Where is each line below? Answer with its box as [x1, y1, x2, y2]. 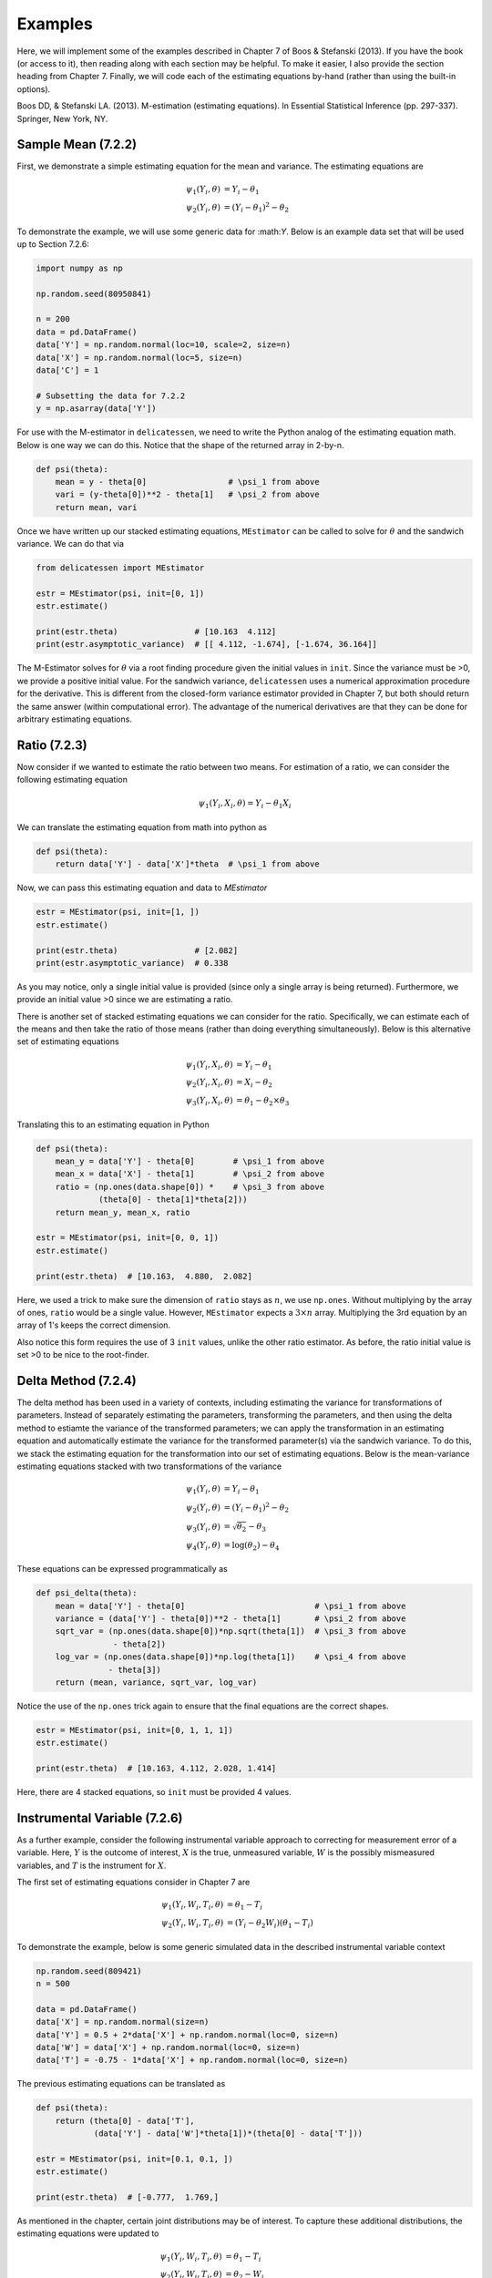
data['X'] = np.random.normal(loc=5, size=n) [36, 352, 243, 363]
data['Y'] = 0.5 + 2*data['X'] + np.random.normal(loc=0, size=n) [36, 2029, 339, 2040]
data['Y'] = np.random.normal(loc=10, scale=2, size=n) [36, 340, 292, 350]
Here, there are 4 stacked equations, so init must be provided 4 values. [16, 1787, 292, 1798]
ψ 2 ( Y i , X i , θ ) [185, 1077, 233, 1090]
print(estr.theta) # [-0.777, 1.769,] [36, 2192, 219, 2202]
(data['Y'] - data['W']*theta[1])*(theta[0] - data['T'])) [93, 2129, 364, 2139]
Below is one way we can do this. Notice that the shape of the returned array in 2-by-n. [16, 439, 345, 450]
